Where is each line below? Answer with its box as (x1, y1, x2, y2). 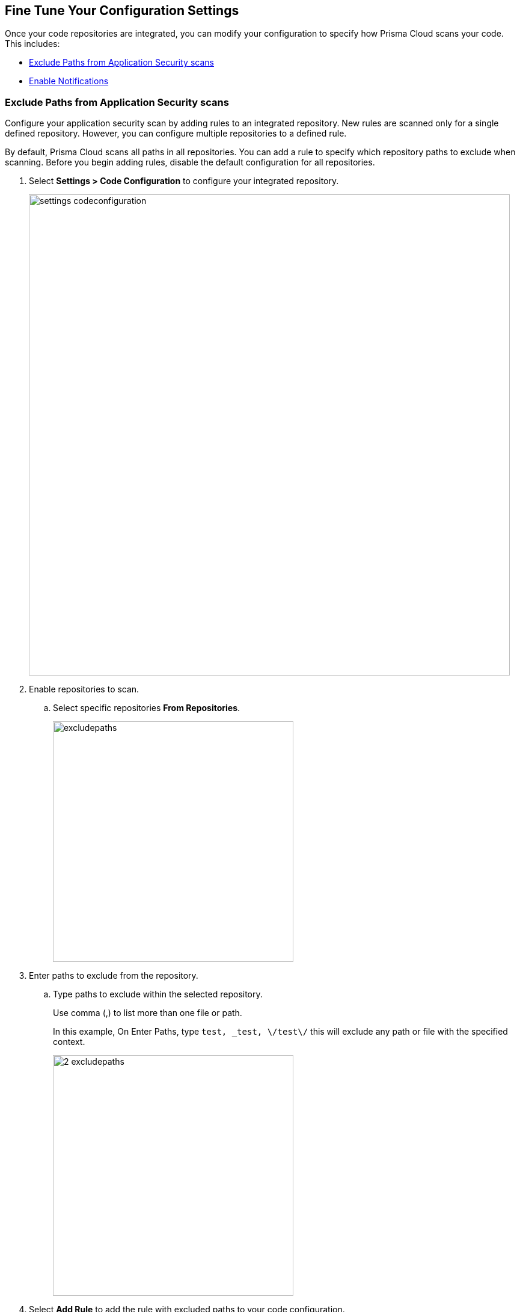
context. (53, 1036, 85, 1047)
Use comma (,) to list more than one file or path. (53, 1008, 242, 1018)
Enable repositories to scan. (29, 684, 139, 695)
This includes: (5, 38, 60, 49)
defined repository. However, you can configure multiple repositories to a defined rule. (5, 128, 347, 139)
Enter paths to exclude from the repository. (29, 970, 198, 981)
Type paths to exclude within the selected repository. (53, 989, 263, 1000)
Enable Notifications (29, 76, 109, 87)
